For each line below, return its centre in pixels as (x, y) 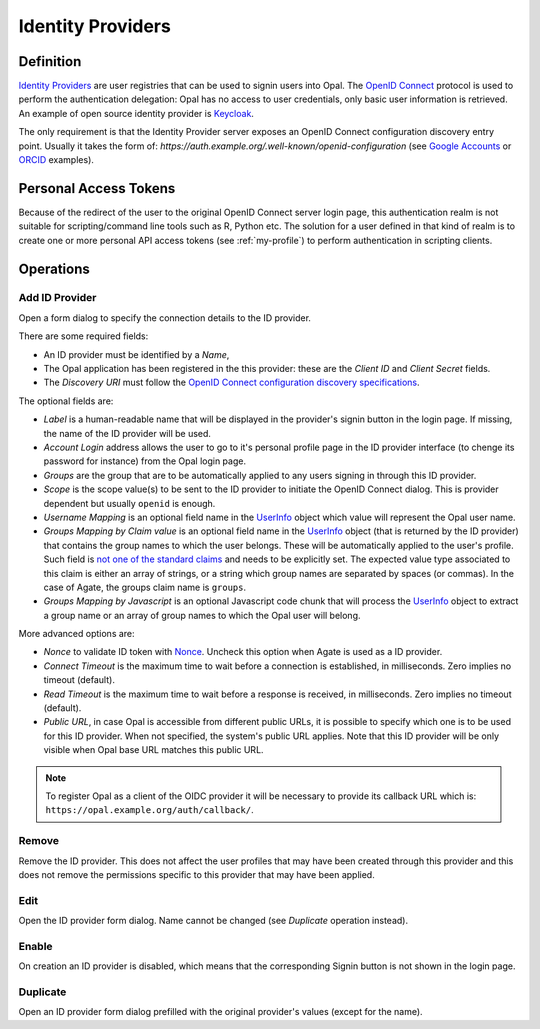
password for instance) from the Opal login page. (145, 461)
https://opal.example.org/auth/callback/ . (149, 810)
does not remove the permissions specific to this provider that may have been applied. (196, 874)
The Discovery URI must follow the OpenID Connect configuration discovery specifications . (231, 382)
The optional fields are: (66, 401)
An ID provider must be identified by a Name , (136, 354)
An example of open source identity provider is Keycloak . (136, 113)
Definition (50, 61)
